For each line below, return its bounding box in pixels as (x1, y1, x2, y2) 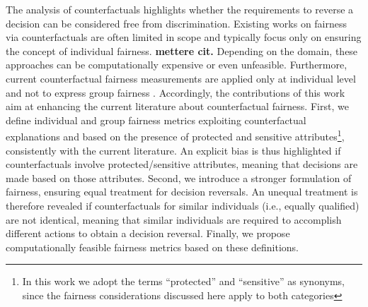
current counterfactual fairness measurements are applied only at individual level (6, 71, 356, 85)
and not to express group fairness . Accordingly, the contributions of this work (6, 85, 345, 100)
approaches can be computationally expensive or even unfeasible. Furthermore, (6, 57, 347, 72)
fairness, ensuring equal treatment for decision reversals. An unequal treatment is (6, 184, 358, 199)
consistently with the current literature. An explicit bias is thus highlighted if (6, 143, 341, 157)
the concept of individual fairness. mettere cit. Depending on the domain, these (6, 43, 358, 58)
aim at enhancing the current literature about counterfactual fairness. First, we (6, 99, 349, 114)
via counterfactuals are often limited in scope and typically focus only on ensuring (6, 30, 362, 44)
